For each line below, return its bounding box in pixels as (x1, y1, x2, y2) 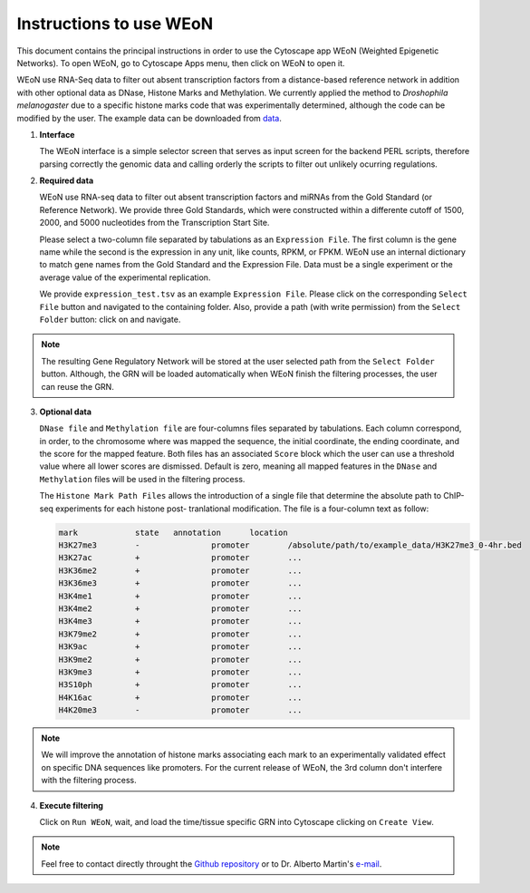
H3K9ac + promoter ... (58, 642, 303, 652)
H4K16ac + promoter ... (58, 692, 303, 703)
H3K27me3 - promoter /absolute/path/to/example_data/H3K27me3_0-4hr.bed (58, 540, 523, 550)
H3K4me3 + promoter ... (58, 616, 303, 626)
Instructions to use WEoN (16, 14, 214, 34)
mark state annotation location (58, 527, 289, 538)
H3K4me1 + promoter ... (58, 590, 303, 601)
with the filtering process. (41, 775, 137, 786)
